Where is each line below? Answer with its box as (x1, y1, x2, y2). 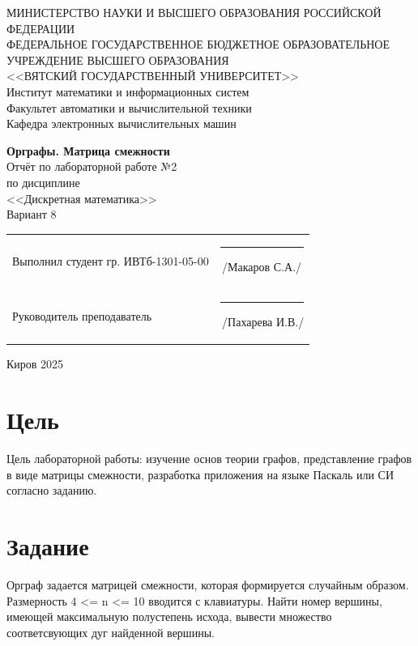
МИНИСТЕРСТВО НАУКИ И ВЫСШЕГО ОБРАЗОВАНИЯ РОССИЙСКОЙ (6, 4, 382, 20)
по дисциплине (6, 173, 80, 190)
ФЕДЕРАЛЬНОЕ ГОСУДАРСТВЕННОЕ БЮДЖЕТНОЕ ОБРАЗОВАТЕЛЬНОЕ (6, 36, 390, 53)
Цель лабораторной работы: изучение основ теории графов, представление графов (6, 450, 412, 467)
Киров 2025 (6, 355, 64, 372)
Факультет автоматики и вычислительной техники (6, 99, 252, 116)
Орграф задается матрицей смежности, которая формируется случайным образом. (6, 576, 409, 593)
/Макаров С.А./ (222, 258, 302, 275)
